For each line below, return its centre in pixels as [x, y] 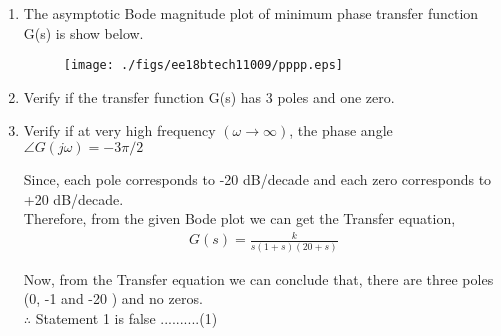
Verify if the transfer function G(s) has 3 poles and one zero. [209, 96]
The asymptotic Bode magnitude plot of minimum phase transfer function [251, 13]
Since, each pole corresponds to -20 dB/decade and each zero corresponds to [257, 179]
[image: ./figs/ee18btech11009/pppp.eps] [203, 65]
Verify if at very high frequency [119, 130]
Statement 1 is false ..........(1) [126, 317]
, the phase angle [341, 130]
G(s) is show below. [83, 32]
